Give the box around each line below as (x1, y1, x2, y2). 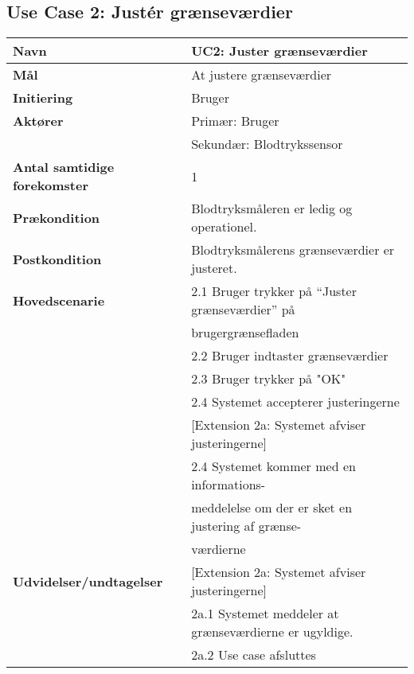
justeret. (191, 259, 237, 278)
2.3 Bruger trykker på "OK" (191, 369, 346, 388)
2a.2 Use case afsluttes (191, 645, 316, 664)
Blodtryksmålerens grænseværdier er (191, 240, 395, 259)
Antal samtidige (13, 158, 115, 177)
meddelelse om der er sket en (191, 498, 353, 517)
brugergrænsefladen (191, 323, 299, 342)
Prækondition (13, 208, 100, 227)
